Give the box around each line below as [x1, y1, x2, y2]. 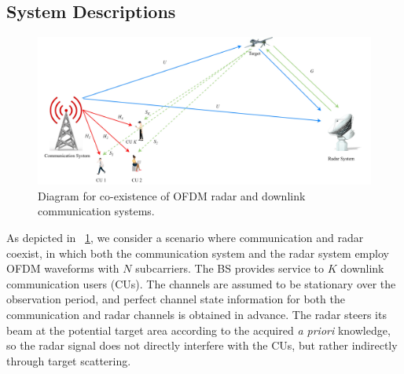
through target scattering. [6, 352, 131, 368]
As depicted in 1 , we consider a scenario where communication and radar [6, 229, 364, 245]
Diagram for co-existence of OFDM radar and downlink [38, 187, 306, 203]
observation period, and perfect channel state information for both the [6, 291, 345, 307]
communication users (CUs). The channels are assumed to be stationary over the [6, 275, 396, 291]
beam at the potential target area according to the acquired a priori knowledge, [6, 321, 391, 338]
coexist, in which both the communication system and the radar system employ [6, 244, 389, 261]
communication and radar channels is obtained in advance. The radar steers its [6, 306, 387, 322]
